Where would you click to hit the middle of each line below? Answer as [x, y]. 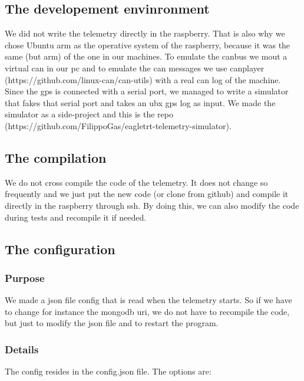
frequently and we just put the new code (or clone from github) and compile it [147, 194]
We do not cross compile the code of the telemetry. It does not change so [136, 182]
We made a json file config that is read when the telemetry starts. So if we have [148, 300]
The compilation [56, 157]
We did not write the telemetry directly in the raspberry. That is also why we [145, 33]
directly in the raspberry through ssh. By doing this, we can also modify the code [152, 205]
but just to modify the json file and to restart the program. [112, 323]
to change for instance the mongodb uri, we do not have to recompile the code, [147, 311]
